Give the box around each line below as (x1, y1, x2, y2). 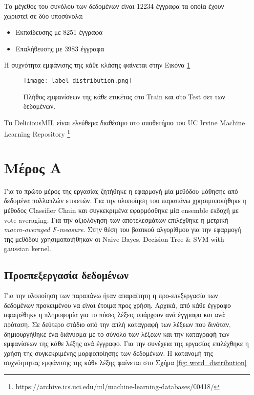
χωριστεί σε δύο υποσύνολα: (4, 10, 84, 21)
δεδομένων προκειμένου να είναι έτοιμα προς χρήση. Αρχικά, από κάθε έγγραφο (4, 300, 231, 310)
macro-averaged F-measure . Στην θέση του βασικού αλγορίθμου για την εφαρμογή (4, 224, 241, 234)
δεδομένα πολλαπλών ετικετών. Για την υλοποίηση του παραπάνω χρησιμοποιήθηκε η (4, 195, 247, 206)
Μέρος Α (4, 157, 62, 177)
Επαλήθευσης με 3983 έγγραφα (15, 43, 105, 53)
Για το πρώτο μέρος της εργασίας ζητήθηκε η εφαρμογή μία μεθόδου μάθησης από (4, 186, 238, 196)
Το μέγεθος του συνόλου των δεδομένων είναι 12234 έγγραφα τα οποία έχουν (4, 1, 224, 11)
